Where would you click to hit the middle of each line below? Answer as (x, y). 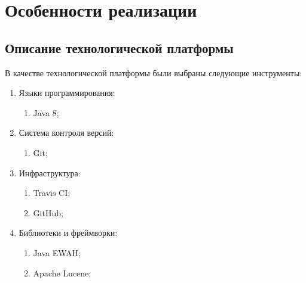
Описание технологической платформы (119, 47)
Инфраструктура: (50, 172)
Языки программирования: (67, 93)
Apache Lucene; (62, 273)
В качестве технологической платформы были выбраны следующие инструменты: (154, 72)
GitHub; (48, 212)
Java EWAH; (57, 252)
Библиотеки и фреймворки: (68, 233)
